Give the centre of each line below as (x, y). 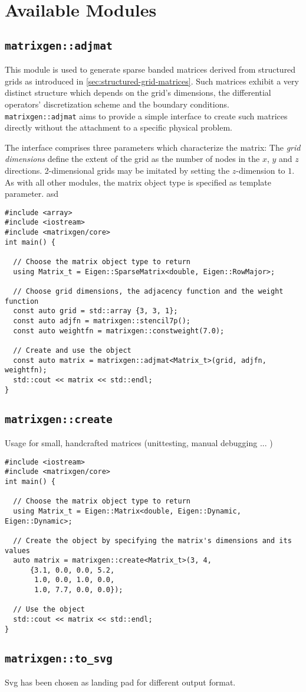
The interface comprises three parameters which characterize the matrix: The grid (153, 147)
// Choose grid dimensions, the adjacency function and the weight (148, 291)
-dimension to (261, 170)
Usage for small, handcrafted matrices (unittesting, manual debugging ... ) (139, 443)
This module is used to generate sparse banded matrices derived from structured (150, 69)
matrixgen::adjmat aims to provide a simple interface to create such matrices (146, 116)
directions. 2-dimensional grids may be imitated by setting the (117, 170)
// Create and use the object (72, 350)
